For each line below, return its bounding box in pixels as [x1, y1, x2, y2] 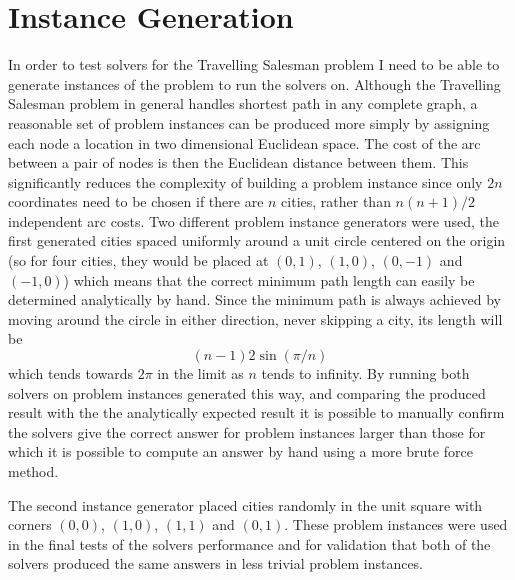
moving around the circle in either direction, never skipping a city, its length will [8, 308, 503, 329]
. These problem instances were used [284, 514, 508, 535]
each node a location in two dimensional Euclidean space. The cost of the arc [8, 132, 481, 153]
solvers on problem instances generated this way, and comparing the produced [8, 382, 486, 403]
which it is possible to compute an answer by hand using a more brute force [8, 441, 473, 462]
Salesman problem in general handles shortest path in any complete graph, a [8, 93, 478, 114]
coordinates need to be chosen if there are [8, 191, 264, 212]
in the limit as [157, 363, 244, 384]
